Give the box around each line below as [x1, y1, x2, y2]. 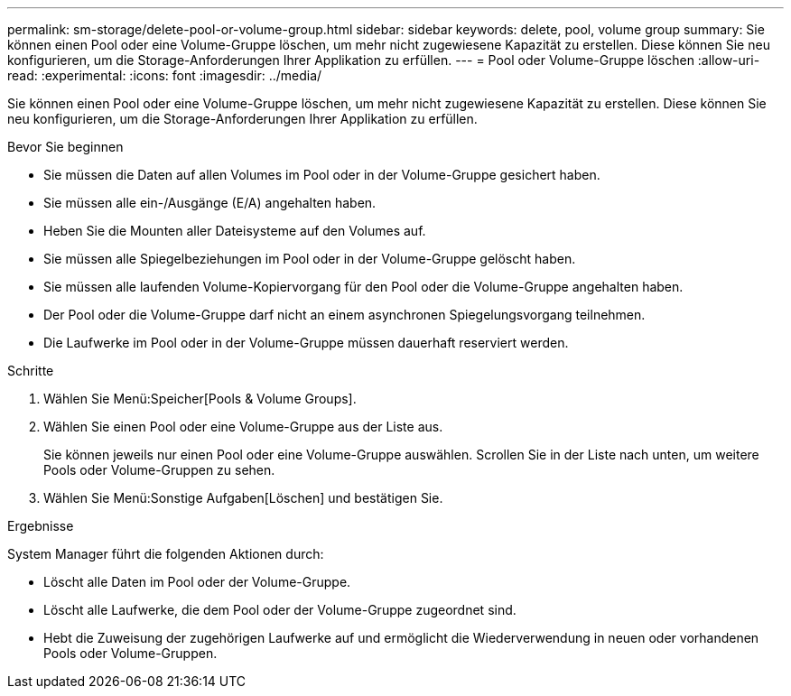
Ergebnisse [7, 518, 74, 534]
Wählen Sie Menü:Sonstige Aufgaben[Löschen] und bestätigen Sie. [43, 490, 443, 506]
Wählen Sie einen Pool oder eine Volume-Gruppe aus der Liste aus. [43, 419, 443, 434]
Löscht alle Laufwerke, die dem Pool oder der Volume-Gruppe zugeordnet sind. [43, 602, 516, 617]
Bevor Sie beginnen [7, 139, 124, 154]
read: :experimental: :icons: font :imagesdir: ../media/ [7, 68, 322, 83]
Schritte [7, 363, 54, 378]
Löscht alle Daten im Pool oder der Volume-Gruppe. [43, 574, 351, 589]
